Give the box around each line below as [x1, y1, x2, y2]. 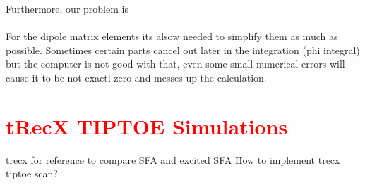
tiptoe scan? [6, 166, 58, 181]
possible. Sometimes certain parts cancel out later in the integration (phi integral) [6, 42, 360, 57]
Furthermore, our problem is [6, 1, 128, 15]
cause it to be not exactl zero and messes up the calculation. [6, 70, 267, 84]
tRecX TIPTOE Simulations [6, 111, 288, 140]
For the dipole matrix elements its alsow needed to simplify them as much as [6, 29, 338, 44]
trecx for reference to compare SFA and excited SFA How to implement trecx [6, 152, 340, 167]
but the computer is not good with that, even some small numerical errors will [6, 56, 345, 71]
